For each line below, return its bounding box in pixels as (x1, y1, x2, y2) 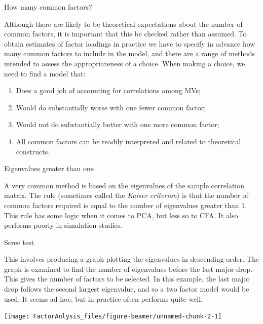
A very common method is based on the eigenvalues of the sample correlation (4, 180, 245, 190)
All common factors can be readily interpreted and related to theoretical (16, 136, 241, 146)
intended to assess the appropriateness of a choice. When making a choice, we (4, 58, 245, 68)
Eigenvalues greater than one (4, 163, 94, 174)
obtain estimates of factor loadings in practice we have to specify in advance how (4, 38, 255, 49)
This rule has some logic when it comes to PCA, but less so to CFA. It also (4, 210, 238, 220)
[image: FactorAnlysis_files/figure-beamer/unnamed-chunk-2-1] (4, 313, 222, 320)
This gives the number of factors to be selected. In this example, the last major (4, 273, 250, 284)
